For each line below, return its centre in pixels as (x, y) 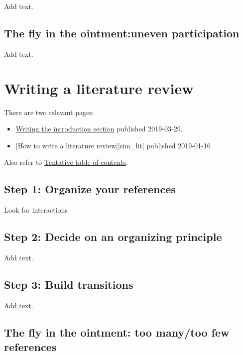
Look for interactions (36, 210)
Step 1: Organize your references (90, 189)
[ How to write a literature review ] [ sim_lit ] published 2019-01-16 (113, 145)
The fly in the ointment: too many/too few (117, 332)
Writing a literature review (99, 88)
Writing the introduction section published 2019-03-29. (99, 129)
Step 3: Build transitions (69, 284)
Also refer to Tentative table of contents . (66, 162)
